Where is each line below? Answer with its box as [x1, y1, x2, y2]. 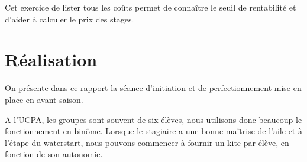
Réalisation [5, 47, 98, 72]
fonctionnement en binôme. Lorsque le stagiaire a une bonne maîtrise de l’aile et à [5, 125, 302, 137]
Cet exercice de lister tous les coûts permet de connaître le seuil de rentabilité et [5, 1, 296, 13]
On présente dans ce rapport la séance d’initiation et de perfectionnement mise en [5, 82, 302, 94]
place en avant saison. [5, 93, 83, 105]
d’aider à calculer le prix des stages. [5, 12, 134, 25]
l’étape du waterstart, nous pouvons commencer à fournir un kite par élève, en [5, 136, 289, 148]
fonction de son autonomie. [5, 148, 103, 160]
